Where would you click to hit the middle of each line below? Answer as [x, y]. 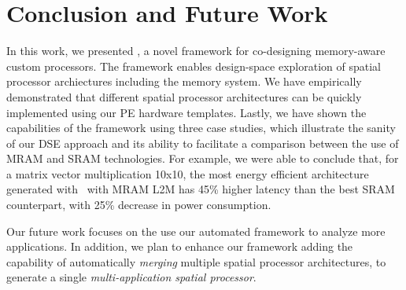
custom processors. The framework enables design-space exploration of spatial [194, 66]
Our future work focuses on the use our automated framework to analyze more [196, 231]
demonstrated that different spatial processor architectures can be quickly [184, 96]
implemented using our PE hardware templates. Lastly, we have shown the [186, 112]
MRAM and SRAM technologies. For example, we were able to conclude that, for [203, 158]
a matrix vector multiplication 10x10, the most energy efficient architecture [188, 173]
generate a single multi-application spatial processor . [131, 277]
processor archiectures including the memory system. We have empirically [184, 81]
